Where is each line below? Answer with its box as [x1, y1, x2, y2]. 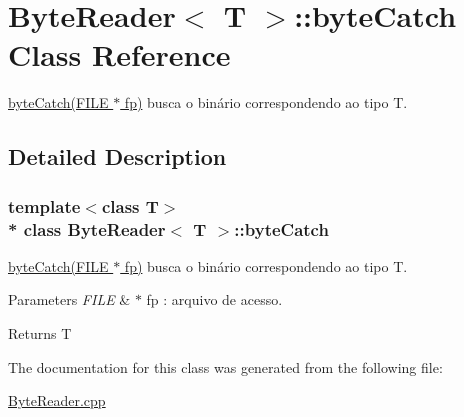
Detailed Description [8, 141, 227, 172]
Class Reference [8, 34, 231, 75]
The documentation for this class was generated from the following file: [8, 356, 443, 377]
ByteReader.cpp [8, 390, 106, 411]
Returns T [8, 323, 72, 344]
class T [101, 193, 159, 218]
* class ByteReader [8, 216, 166, 241]
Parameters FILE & [8, 289, 131, 310]
